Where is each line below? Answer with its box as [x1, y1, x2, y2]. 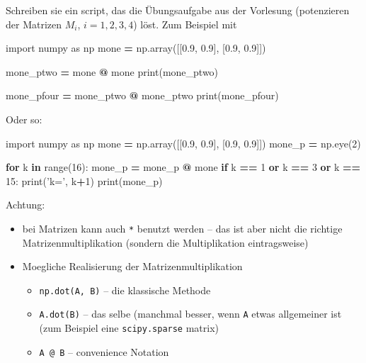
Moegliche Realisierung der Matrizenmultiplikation [22, 259, 243, 274]
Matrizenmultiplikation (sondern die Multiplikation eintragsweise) [22, 235, 309, 250]
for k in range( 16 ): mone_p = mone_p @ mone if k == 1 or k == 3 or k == [6, 160, 361, 174]
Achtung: [6, 197, 45, 212]
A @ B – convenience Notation [39, 344, 169, 359]
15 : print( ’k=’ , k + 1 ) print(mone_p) [6, 173, 163, 188]
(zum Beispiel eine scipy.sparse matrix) [39, 320, 219, 335]
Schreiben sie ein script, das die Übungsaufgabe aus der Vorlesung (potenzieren [6, 3, 350, 17]
